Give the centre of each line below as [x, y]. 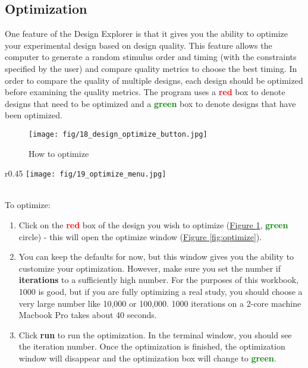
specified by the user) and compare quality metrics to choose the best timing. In [151, 68]
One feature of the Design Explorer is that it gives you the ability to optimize [146, 34]
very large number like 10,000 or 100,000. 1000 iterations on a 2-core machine [160, 303]
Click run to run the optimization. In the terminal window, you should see [155, 334]
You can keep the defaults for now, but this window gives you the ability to [156, 257]
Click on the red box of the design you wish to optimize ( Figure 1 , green [153, 225]
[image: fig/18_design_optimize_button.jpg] [118, 134]
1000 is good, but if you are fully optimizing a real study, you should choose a [161, 292]
